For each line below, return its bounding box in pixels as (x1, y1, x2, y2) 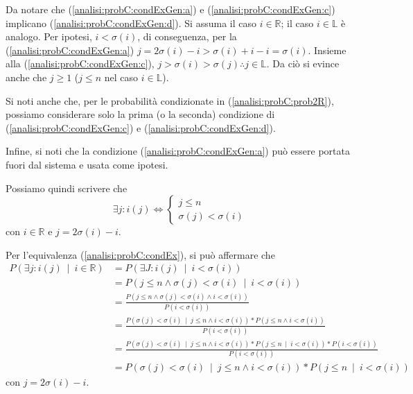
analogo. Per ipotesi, (6, 29, 92, 44)
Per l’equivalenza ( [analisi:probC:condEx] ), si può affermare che (6, 247, 275, 262)
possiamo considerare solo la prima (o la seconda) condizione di (6, 107, 275, 121)
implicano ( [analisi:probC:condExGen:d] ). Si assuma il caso (6, 15, 256, 30)
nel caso (104, 69, 139, 84)
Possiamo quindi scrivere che (6, 180, 128, 195)
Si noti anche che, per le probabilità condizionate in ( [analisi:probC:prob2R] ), (6, 93, 334, 108)
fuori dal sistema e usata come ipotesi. (6, 157, 168, 171)
